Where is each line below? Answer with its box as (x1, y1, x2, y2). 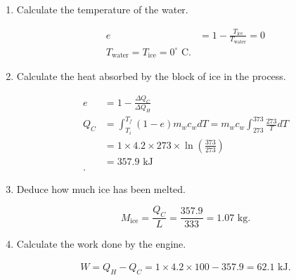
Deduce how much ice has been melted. (16, 181, 186, 196)
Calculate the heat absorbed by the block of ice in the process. (16, 69, 286, 84)
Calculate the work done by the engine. (16, 236, 186, 251)
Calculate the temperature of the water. (16, 2, 188, 16)
